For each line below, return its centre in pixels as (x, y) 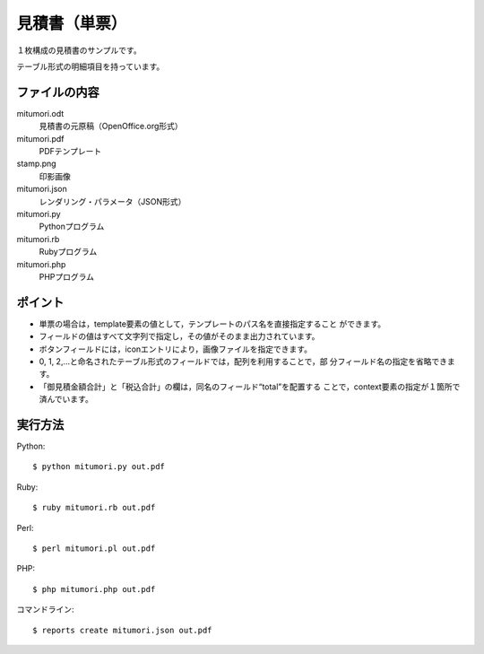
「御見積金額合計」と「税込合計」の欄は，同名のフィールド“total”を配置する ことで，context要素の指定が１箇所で (250, 387)
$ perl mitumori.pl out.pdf (94, 549)
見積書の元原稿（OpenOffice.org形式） (111, 126)
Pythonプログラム (72, 227)
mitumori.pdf (40, 138)
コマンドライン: (46, 609)
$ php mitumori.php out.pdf (94, 589)
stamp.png (37, 164)
